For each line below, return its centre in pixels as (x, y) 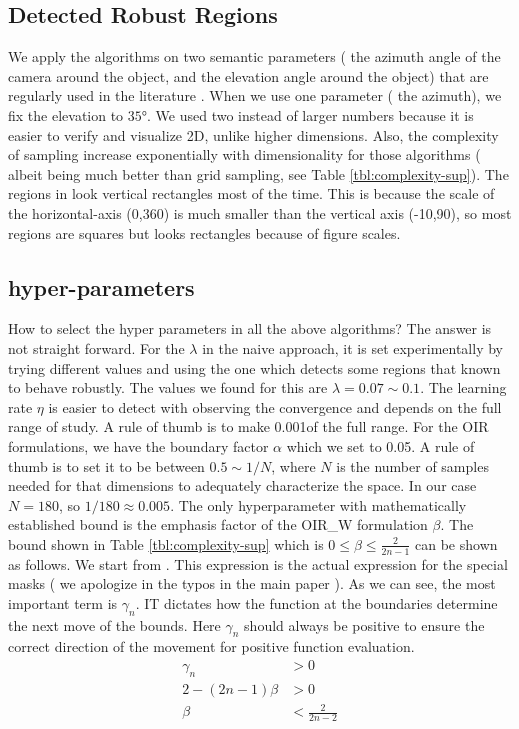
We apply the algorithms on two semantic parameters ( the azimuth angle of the (254, 56)
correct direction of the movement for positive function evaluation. (211, 646)
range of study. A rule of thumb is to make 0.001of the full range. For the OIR (248, 426)
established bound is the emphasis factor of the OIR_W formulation (218, 524)
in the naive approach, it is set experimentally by (352, 347)
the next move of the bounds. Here (114, 624)
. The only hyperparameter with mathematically (318, 504)
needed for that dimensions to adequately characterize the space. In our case (242, 485)
